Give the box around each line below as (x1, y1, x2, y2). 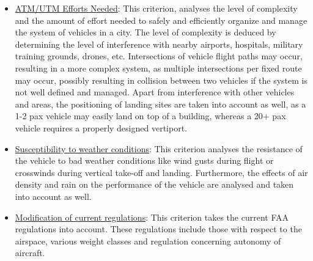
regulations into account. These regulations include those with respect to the (15, 222, 302, 235)
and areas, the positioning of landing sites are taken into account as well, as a (15, 97, 306, 110)
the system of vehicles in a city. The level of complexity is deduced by (15, 26, 276, 39)
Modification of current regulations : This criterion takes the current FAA (15, 210, 289, 223)
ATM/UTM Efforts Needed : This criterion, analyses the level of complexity (15, 2, 298, 14)
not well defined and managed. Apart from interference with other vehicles (15, 86, 295, 98)
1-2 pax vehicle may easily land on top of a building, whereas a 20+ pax (15, 109, 286, 122)
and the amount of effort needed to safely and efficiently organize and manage (15, 13, 307, 26)
